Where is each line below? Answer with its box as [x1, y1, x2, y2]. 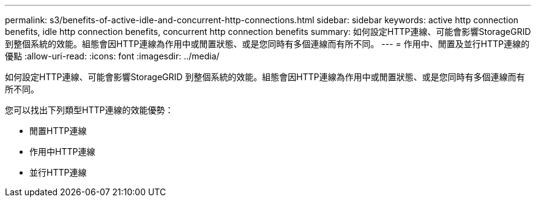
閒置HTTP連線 [29, 125, 87, 136]
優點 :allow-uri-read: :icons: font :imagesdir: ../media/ [5, 51, 220, 61]
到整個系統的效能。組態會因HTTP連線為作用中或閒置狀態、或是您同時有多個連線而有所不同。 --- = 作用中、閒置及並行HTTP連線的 [5, 39, 530, 49]
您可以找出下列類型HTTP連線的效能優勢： [5, 105, 174, 115]
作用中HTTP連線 [29, 146, 95, 157]
